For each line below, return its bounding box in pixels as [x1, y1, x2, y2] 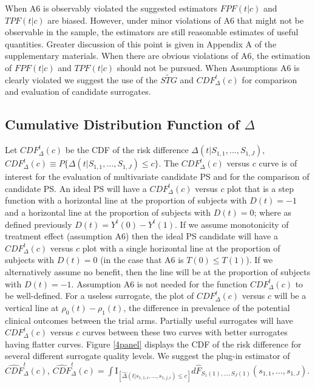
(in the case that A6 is [100, 253, 184, 266]
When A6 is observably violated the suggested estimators [5, 2, 218, 14]
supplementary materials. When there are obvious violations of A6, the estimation [5, 49, 310, 62]
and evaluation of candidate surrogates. [5, 85, 151, 98]
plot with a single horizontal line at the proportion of [82, 241, 280, 254]
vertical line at [5, 301, 59, 313]
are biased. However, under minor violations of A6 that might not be [47, 13, 304, 26]
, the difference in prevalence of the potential [123, 301, 290, 313]
